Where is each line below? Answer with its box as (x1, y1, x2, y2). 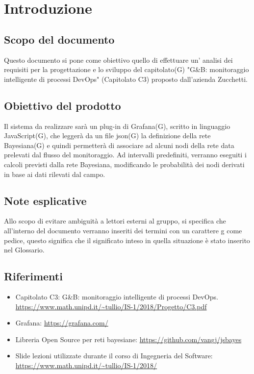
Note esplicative (4, 193, 87, 208)
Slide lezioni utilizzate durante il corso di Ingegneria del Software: (15, 350, 213, 361)
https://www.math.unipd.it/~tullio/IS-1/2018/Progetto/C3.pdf (15, 301, 207, 311)
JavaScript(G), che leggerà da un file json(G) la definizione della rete (4, 130, 211, 141)
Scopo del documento (4, 31, 115, 47)
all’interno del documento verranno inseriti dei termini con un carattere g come (4, 225, 242, 235)
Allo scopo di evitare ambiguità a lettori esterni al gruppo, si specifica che (4, 216, 226, 226)
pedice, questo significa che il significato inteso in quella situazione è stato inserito (4, 235, 250, 245)
